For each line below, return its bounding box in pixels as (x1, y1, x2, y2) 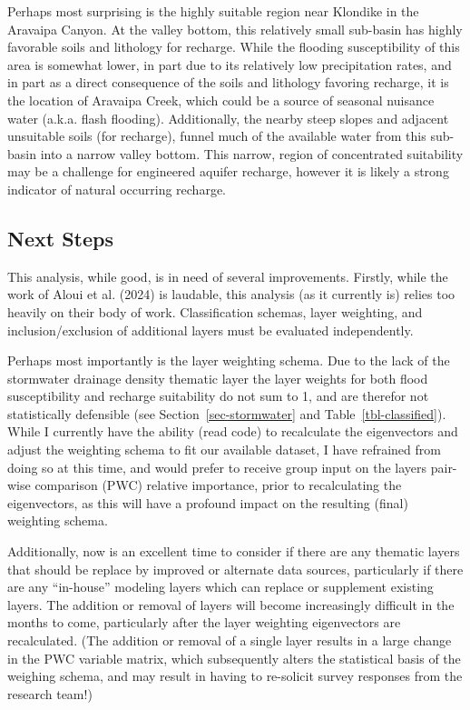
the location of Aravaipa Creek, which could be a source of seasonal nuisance (7, 90, 435, 109)
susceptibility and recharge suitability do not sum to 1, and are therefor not (7, 386, 429, 405)
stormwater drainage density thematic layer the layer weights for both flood (7, 368, 428, 387)
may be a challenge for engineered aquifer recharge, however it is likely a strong (7, 162, 449, 181)
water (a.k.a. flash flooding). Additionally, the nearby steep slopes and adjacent (7, 108, 449, 127)
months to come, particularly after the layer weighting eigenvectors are (7, 613, 401, 632)
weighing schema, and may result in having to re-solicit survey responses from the (7, 666, 463, 685)
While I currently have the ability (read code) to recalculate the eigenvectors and (7, 422, 458, 441)
